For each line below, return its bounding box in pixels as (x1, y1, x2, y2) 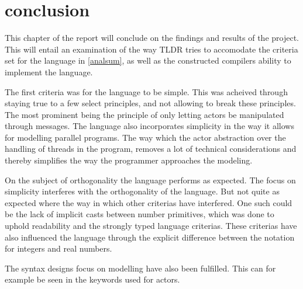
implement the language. (5, 65, 93, 78)
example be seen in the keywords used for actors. (5, 273, 180, 285)
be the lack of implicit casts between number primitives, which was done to (5, 208, 274, 220)
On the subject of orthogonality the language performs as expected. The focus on (5, 173, 296, 186)
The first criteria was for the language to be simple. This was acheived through (5, 85, 288, 98)
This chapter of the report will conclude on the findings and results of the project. (5, 32, 299, 44)
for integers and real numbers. (5, 242, 112, 255)
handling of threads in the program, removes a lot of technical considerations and (5, 142, 297, 155)
